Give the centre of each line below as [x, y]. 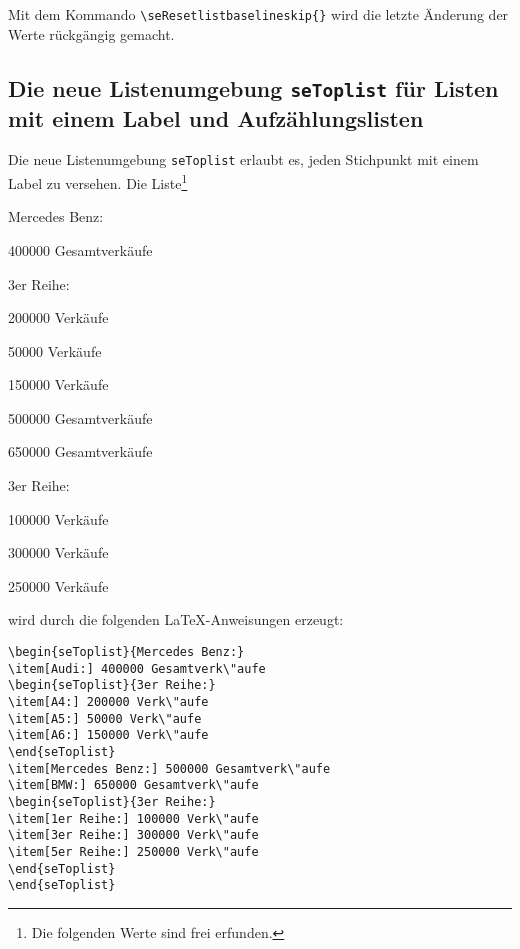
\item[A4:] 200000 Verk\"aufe [108, 702]
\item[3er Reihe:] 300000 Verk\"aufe [133, 835]
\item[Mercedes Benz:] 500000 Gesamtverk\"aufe [169, 768]
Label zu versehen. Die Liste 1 [98, 181]
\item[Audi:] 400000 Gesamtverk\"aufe [137, 668]
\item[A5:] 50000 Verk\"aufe [105, 718]
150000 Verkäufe [58, 384]
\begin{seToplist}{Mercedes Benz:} [126, 652]
